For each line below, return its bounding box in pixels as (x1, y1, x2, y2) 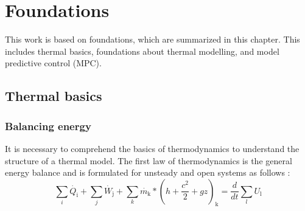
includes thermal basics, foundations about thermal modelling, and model (5, 44, 279, 57)
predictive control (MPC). (5, 57, 102, 69)
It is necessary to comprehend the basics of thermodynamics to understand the (5, 142, 300, 154)
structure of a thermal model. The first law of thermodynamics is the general (5, 154, 292, 167)
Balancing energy (5, 118, 91, 133)
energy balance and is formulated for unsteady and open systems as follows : (5, 166, 290, 179)
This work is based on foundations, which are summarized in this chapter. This (5, 33, 300, 46)
